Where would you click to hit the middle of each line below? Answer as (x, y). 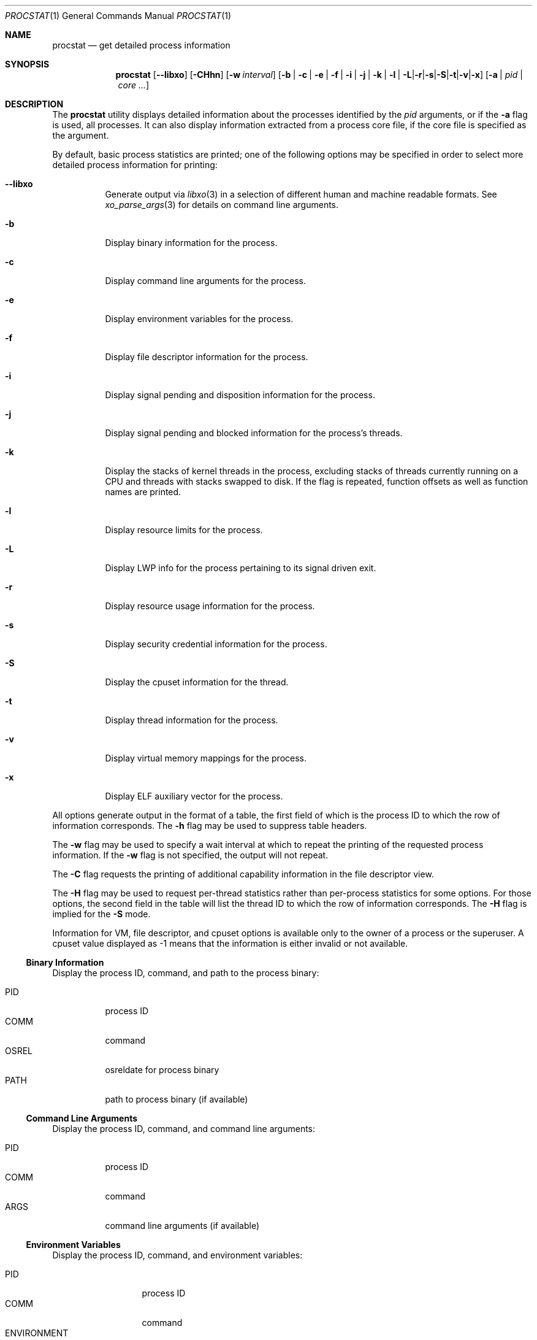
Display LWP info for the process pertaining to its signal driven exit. (241, 568)
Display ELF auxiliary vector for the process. (194, 796)
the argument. (81, 135)
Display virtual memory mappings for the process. (206, 758)
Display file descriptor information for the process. (207, 357)
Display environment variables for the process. (199, 319)
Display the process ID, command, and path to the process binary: (186, 973)
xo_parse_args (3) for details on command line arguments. (222, 205)
